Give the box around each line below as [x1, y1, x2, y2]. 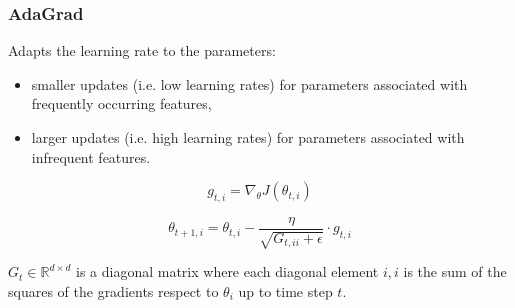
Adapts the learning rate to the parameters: [8, 40, 276, 61]
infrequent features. [31, 146, 151, 167]
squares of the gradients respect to [8, 281, 219, 302]
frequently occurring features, [31, 93, 212, 114]
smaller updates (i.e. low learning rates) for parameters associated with [31, 73, 468, 94]
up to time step [238, 281, 333, 302]
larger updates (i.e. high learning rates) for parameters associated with [31, 127, 465, 147]
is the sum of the [403, 261, 507, 282]
